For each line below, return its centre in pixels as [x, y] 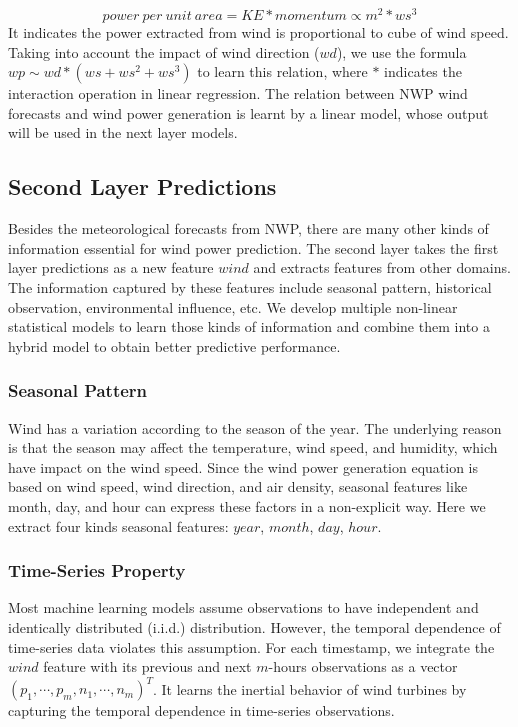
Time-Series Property [97, 570]
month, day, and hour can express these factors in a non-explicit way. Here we [247, 506]
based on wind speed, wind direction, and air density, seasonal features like [238, 486]
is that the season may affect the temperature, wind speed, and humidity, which [253, 447]
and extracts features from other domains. [382, 267]
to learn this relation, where [282, 71]
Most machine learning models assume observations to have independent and [243, 607]
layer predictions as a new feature [111, 267]
